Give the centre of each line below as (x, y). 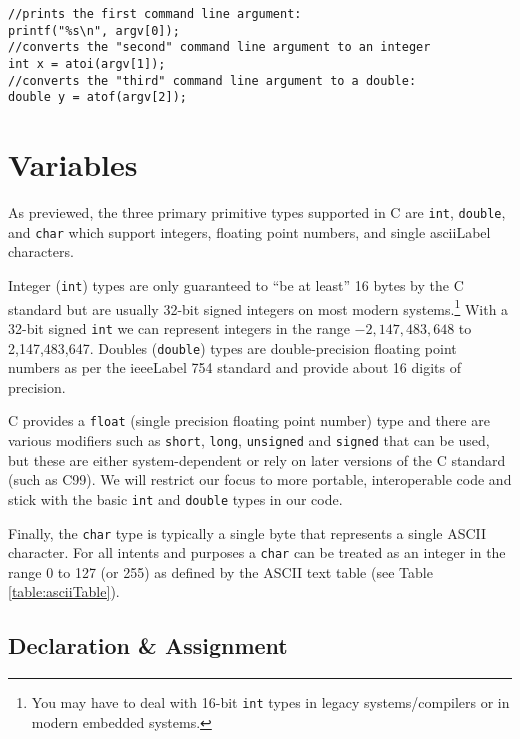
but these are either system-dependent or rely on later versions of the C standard (257, 459)
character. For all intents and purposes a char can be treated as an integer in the (257, 552)
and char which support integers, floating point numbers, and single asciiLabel (249, 231)
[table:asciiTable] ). (64, 591)
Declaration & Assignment (148, 645)
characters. (41, 251)
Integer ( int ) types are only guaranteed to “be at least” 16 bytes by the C (236, 284)
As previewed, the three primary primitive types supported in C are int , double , (257, 212)
